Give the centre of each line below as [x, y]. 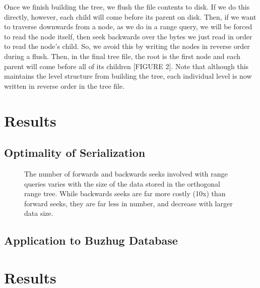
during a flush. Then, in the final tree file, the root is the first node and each [122, 56]
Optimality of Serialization [75, 153]
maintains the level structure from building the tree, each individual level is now [128, 76]
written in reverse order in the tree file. [64, 85]
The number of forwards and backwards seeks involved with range [126, 173]
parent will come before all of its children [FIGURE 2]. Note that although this [126, 66]
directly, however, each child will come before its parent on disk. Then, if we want [130, 16]
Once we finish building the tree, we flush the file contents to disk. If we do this [127, 7]
